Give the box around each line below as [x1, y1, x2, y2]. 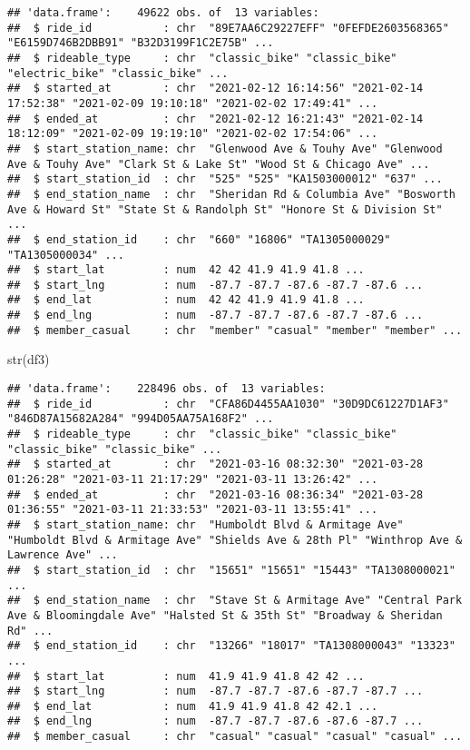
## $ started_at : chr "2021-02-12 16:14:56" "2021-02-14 [7, 82, 424, 95]
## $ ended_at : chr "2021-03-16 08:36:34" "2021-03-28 [7, 488, 424, 501]
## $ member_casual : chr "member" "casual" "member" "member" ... [7, 323, 463, 337]
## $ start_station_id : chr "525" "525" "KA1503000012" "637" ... [7, 173, 443, 186]
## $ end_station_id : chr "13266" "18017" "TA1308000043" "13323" [7, 639, 455, 653]
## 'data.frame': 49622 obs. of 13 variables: [7, 6, 319, 19]
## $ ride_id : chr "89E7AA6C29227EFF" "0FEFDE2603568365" [7, 21, 449, 35]
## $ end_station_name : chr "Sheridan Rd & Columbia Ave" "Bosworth [7, 187, 455, 201]
